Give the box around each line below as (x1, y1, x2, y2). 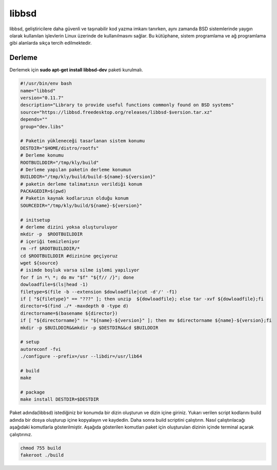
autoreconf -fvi (20, 346, 62, 352)
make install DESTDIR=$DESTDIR (20, 397, 100, 402)
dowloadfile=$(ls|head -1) (20, 282, 88, 287)
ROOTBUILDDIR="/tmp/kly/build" (20, 160, 100, 165)
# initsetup (20, 217, 51, 223)
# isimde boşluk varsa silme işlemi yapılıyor (20, 267, 140, 273)
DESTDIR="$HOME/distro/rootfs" (20, 145, 100, 151)
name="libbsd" (20, 88, 56, 93)
